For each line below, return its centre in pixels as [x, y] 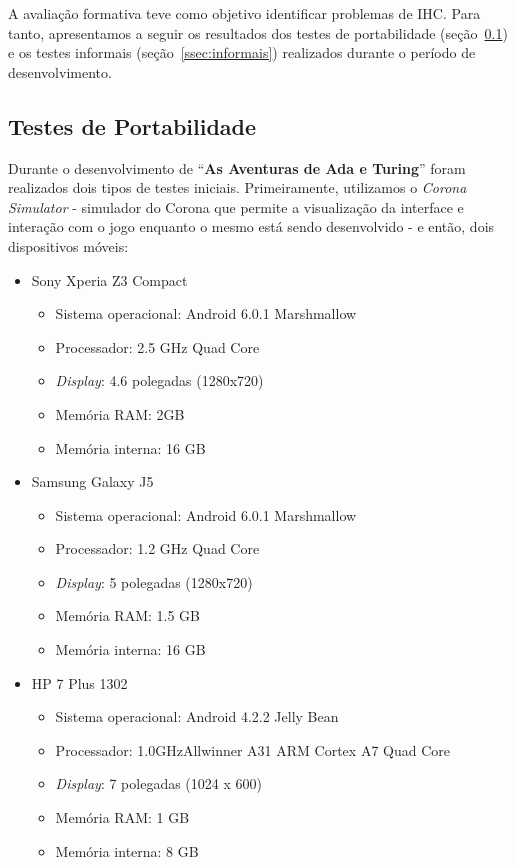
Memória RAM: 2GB [120, 413]
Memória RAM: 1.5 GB [128, 615]
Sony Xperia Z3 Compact [109, 279]
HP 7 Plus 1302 [79, 682]
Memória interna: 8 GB [127, 850]
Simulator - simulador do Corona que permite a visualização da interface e [236, 206]
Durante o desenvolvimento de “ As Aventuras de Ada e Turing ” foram [237, 167]
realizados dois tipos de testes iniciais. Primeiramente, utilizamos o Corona [237, 187]
